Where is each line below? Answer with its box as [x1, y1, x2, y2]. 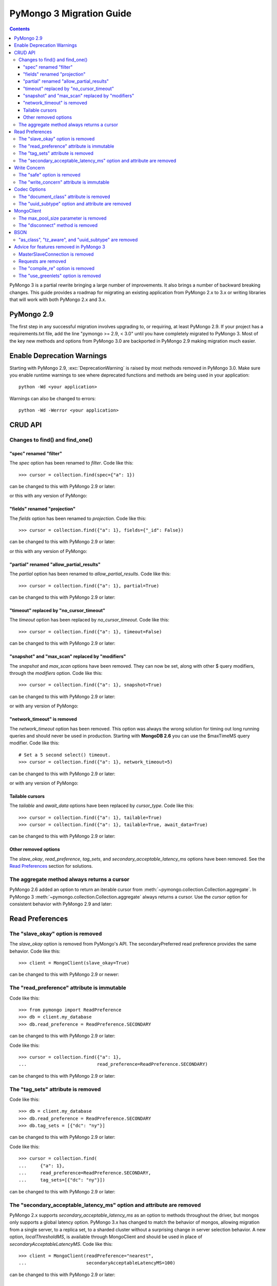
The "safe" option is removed [18, 172, 81, 178]
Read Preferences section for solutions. [9, 863, 93, 869]
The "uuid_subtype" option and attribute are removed [18, 201, 132, 207]
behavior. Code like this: [9, 948, 61, 954]
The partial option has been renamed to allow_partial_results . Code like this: [9, 571, 171, 577]
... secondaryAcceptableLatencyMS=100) [18, 1260, 175, 1266]
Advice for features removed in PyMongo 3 [14, 244, 105, 250]
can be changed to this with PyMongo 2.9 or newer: [9, 971, 120, 977]
